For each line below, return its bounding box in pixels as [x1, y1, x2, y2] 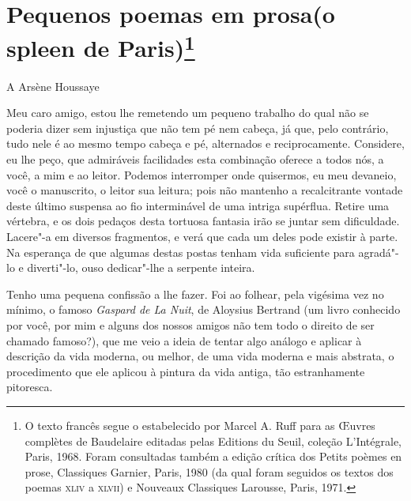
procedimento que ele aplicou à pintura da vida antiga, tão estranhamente [6, 363, 365, 379]
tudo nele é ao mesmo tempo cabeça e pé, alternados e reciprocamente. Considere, [6, 135, 405, 152]
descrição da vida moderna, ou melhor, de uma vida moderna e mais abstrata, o [6, 348, 394, 364]
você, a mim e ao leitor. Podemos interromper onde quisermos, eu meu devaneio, [6, 166, 397, 183]
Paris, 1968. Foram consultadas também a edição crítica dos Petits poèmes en [25, 448, 402, 465]
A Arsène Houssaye [6, 77, 100, 94]
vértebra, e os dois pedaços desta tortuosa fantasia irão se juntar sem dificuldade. [6, 213, 400, 229]
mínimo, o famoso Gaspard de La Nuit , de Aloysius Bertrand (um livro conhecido [6, 301, 401, 318]
